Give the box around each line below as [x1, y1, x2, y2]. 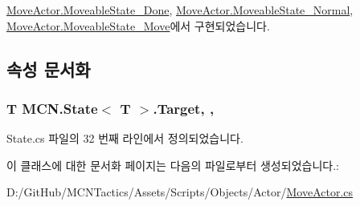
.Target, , [153, 98, 215, 118]
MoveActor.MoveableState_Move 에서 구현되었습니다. [6, 17, 270, 34]
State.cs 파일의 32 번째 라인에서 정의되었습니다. [6, 130, 243, 147]
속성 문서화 [6, 56, 91, 81]
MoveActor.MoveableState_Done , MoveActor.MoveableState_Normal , [6, 2, 354, 18]
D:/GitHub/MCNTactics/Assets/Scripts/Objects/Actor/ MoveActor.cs [6, 184, 354, 200]
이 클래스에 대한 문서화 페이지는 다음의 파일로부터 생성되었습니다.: [6, 156, 339, 173]
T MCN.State [6, 98, 98, 118]
